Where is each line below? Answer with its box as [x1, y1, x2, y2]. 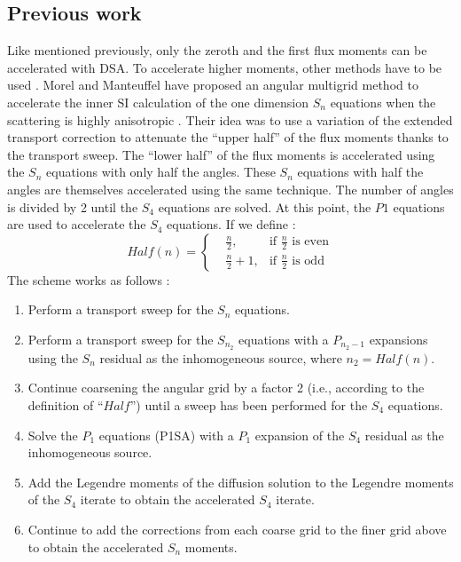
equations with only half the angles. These [46, 162, 276, 181]
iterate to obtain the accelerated [80, 490, 255, 509]
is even [292, 235, 329, 249]
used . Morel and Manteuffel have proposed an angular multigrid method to [7, 75, 418, 94]
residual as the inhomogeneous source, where [99, 348, 342, 367]
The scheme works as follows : [7, 270, 170, 289]
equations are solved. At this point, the [158, 197, 371, 216]
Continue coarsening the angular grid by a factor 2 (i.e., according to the [27, 378, 425, 397]
